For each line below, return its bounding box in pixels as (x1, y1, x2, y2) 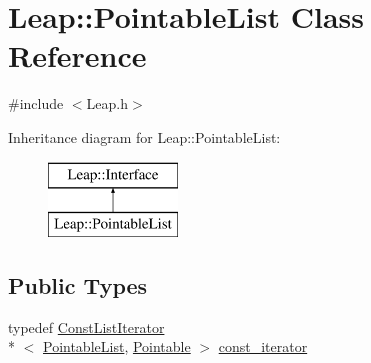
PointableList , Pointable (43, 336, 191, 357)
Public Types (8, 270, 148, 301)
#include (8, 93, 64, 114)
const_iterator (218, 336, 308, 357)
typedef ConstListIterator (8, 316, 165, 337)
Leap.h (86, 93, 128, 114)
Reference (8, 35, 147, 76)
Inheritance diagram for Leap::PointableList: (8, 126, 281, 147)
